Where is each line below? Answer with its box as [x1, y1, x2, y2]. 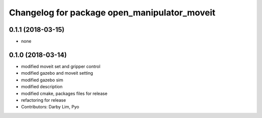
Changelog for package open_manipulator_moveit [9, 7, 215, 18]
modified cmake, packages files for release [21, 91, 108, 96]
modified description [21, 84, 63, 90]
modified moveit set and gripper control [21, 63, 100, 69]
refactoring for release [21, 97, 66, 103]
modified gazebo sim [21, 77, 63, 83]
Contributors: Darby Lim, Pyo [21, 104, 80, 110]
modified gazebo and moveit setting [21, 70, 93, 76]
